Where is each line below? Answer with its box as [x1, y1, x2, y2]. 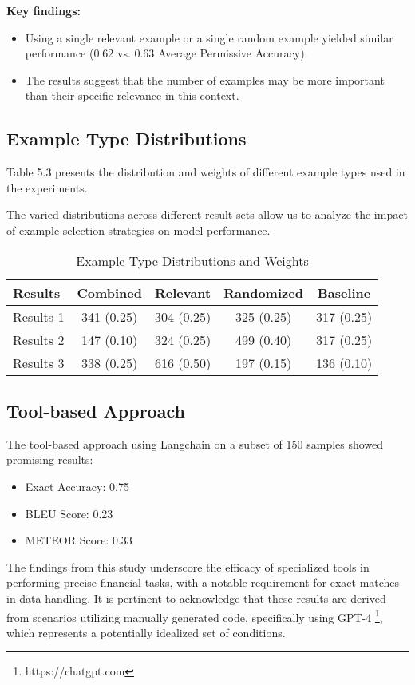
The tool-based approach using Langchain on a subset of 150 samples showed [6, 435, 384, 452]
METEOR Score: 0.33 [25, 532, 132, 548]
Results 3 [13, 353, 65, 372]
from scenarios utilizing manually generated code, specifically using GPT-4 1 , [6, 606, 383, 625]
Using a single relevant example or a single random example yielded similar [25, 29, 393, 46]
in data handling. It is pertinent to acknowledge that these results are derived [6, 589, 386, 606]
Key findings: [6, 2, 81, 18]
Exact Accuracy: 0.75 [25, 477, 129, 494]
